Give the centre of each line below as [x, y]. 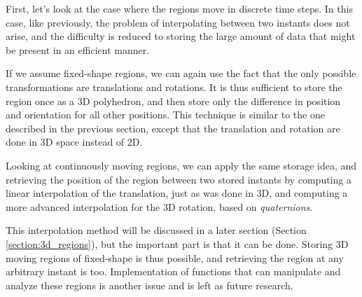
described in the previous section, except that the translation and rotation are [173, 128]
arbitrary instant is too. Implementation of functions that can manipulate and [173, 271]
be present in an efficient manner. [78, 49]
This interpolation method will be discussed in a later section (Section [156, 230]
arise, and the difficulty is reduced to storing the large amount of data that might [181, 36]
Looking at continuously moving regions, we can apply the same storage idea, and [181, 165]
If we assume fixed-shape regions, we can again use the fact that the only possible [181, 73]
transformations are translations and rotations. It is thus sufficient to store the [174, 87]
